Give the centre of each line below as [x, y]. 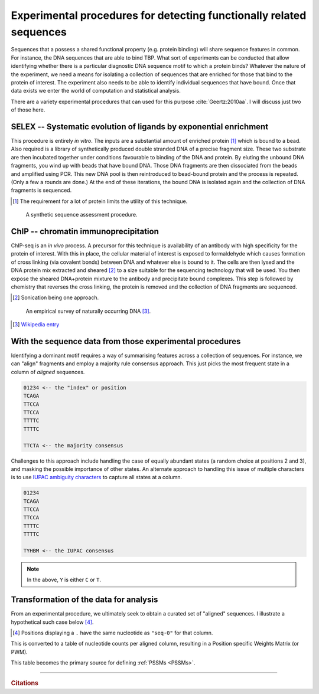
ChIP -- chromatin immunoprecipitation [85, 231]
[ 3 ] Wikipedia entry [36, 325]
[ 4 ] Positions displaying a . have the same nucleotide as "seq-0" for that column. [113, 633]
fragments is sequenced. [41, 190]
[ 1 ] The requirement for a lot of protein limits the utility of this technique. [100, 201]
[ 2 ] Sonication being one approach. [56, 297]
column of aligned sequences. [48, 372]
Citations [25, 683]
